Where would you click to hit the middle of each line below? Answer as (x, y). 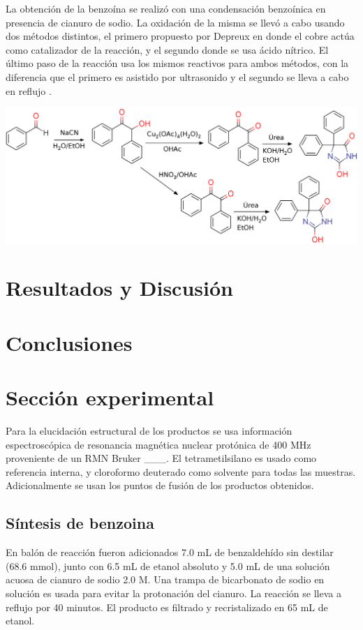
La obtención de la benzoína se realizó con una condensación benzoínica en (166, 8)
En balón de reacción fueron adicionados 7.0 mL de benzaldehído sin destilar (170, 552)
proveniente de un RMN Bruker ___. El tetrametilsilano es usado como (161, 458)
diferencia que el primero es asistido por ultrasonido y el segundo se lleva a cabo (177, 76)
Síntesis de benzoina (80, 523)
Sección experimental (110, 397)
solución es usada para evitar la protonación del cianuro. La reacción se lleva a (173, 593)
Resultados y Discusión (119, 288)
